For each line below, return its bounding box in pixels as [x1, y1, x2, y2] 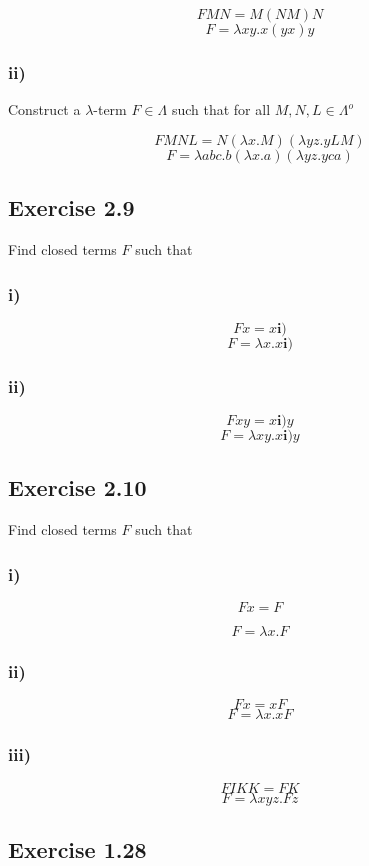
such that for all [171, 99, 271, 120]
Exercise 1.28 [8, 833, 147, 864]
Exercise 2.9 [8, 192, 135, 223]
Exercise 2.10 [8, 472, 147, 503]
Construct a [8, 99, 81, 120]
